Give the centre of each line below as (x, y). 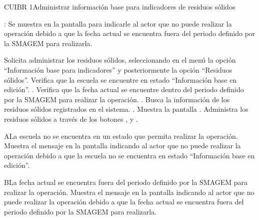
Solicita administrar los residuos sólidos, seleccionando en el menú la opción (120, 60)
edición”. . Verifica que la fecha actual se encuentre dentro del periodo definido (124, 89)
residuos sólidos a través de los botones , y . (71, 119)
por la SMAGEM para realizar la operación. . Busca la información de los (117, 99)
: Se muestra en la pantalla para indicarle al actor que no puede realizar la (118, 23)
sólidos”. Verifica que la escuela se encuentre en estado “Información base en (120, 79)
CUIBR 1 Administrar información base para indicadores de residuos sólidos (120, 7)
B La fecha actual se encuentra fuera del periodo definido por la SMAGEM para (126, 182)
